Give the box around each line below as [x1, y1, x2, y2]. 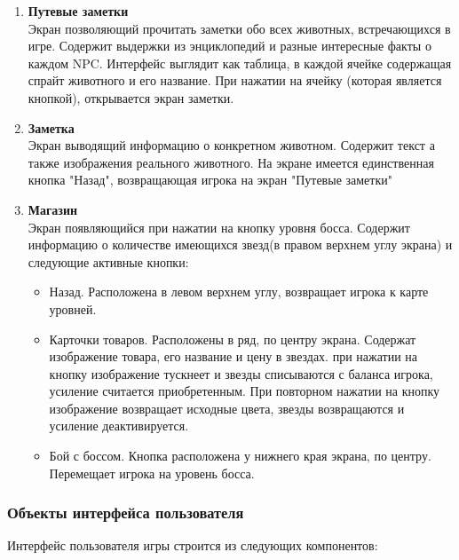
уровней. [49, 299, 97, 318]
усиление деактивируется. [49, 416, 189, 435]
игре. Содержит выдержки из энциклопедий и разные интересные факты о [28, 36, 431, 55]
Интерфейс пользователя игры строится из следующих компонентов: [7, 536, 378, 555]
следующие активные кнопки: [28, 252, 189, 271]
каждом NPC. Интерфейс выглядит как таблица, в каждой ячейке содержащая [28, 53, 452, 72]
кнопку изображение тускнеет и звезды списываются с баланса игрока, [49, 364, 433, 383]
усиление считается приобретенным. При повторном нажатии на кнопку [49, 382, 440, 400]
